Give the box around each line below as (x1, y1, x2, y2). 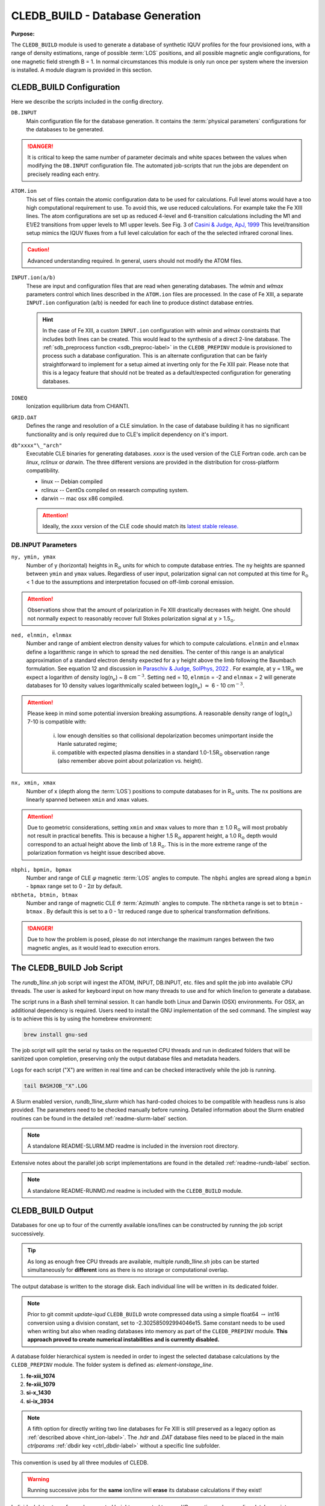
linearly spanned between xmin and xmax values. (26, 796, 149, 804)
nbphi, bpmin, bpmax (11, 866, 72, 873)
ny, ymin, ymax (11, 554, 57, 560)
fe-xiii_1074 (26, 1372, 55, 1379)
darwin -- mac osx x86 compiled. (41, 495, 124, 502)
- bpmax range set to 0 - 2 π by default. (26, 883, 123, 890)
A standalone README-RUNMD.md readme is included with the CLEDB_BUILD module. (27, 1187, 243, 1194)
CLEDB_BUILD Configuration (11, 82, 120, 92)
